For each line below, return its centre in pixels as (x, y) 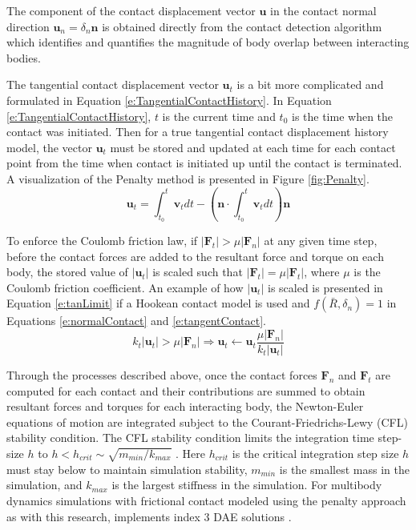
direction (28, 26)
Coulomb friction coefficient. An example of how (125, 287)
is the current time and (219, 116)
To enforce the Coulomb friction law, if (102, 240)
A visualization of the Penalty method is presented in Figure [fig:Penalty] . (188, 178)
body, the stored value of (67, 272)
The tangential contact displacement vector (113, 84)
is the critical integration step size (315, 453)
